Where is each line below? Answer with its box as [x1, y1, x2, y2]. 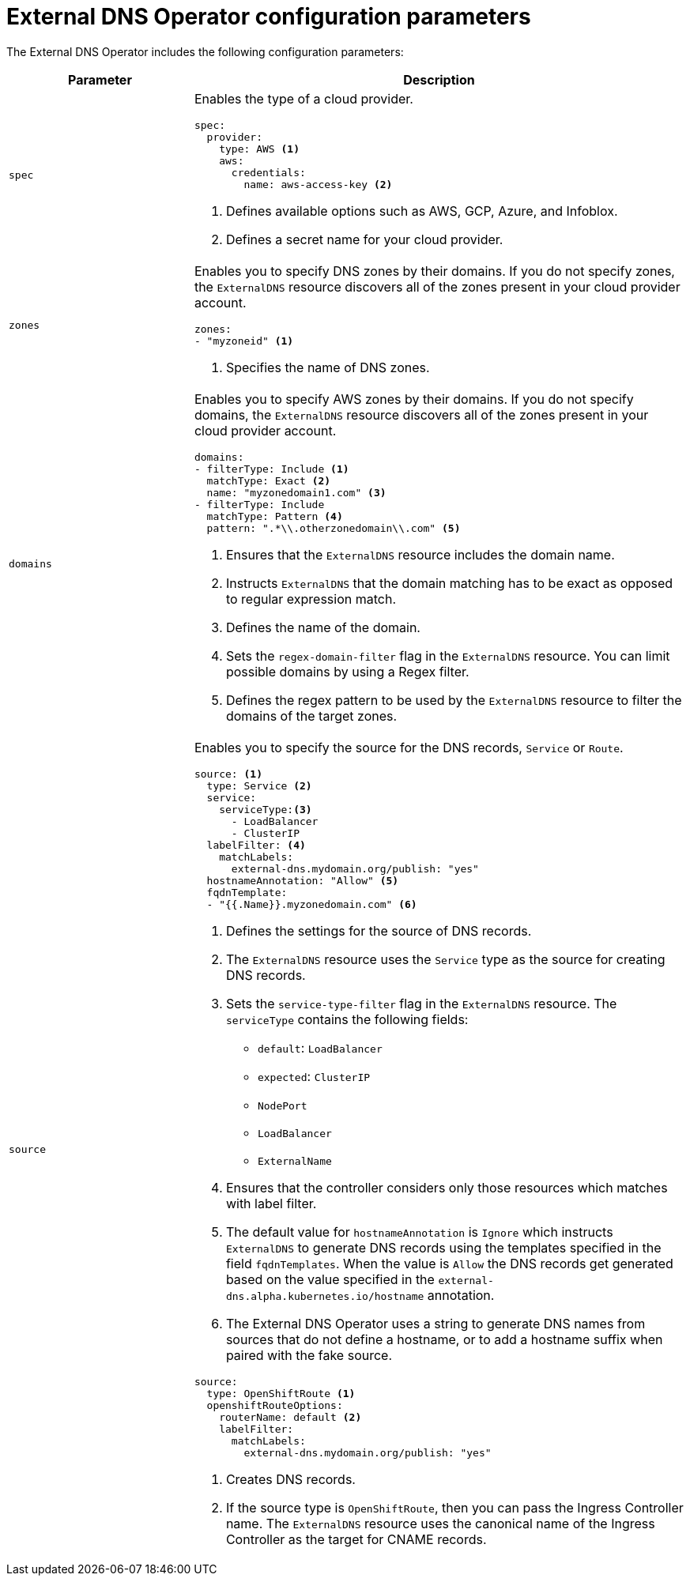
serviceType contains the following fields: [225, 1011, 469, 1027]
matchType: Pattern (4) [206, 510, 343, 522]
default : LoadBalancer [257, 1039, 383, 1056]
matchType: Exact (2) [206, 474, 331, 487]
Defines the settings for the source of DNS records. [225, 922, 532, 939]
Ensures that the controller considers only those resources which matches [225, 1179, 668, 1196]
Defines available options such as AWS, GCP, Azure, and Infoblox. [225, 202, 618, 219]
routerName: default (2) [219, 1411, 362, 1423]
